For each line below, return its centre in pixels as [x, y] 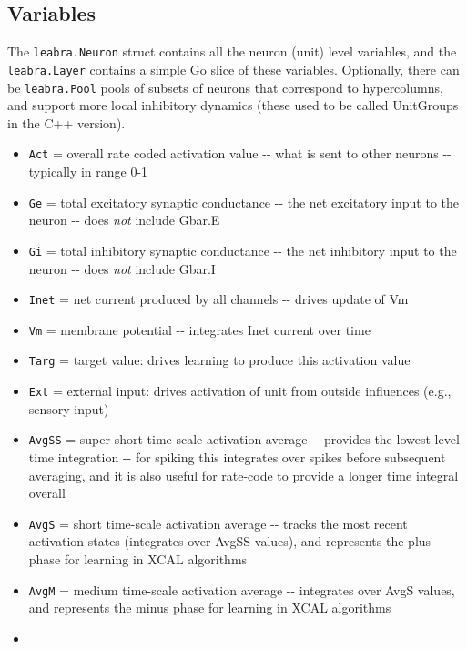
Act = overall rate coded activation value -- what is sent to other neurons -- [240, 153]
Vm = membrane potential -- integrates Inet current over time [199, 329]
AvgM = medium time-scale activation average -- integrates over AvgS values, [242, 589]
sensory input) [69, 408]
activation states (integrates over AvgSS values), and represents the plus [230, 541]
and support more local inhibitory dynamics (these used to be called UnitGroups [233, 105]
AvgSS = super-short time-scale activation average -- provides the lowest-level [244, 439]
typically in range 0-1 [88, 172]
